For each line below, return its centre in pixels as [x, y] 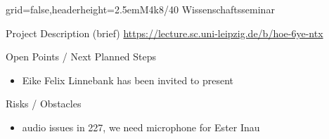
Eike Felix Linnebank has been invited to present [128, 80]
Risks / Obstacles [44, 104]
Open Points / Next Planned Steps [81, 57]
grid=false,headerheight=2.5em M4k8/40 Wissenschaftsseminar [140, 9]
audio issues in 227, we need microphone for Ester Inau [141, 127]
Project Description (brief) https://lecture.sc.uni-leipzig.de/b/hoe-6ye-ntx [164, 33]
